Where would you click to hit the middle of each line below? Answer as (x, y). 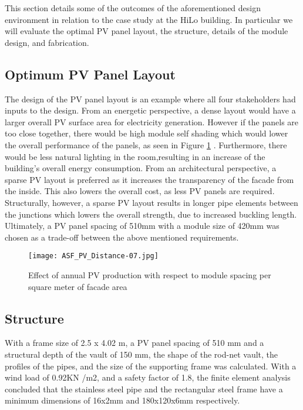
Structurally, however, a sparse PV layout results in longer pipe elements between (151, 202)
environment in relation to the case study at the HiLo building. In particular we (149, 19)
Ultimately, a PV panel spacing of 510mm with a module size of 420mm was (142, 226)
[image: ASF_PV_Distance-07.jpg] (93, 256)
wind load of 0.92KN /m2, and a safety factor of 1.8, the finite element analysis (148, 377)
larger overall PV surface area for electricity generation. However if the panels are (152, 121)
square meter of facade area (78, 286)
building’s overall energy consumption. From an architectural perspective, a (141, 168)
